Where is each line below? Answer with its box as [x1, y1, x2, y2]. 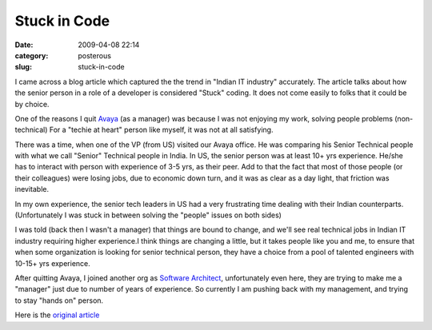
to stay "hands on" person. [14, 296, 104, 305]
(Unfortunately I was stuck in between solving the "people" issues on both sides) [14, 210, 282, 220]
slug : [14, 62, 32, 72]
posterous [78, 50, 112, 60]
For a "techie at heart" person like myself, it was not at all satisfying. [49, 125, 274, 135]
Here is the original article [14, 310, 100, 320]
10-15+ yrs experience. [14, 258, 91, 268]
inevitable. [14, 185, 50, 194]
